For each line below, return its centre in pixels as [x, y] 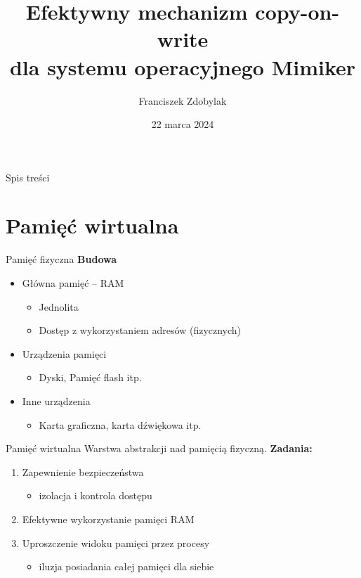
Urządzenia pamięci [64, 353]
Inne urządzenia [56, 400]
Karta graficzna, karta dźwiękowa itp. [120, 424]
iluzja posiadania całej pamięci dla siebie [126, 566]
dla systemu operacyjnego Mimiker [183, 66]
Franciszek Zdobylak [183, 100]
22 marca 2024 [183, 124]
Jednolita [59, 306]
